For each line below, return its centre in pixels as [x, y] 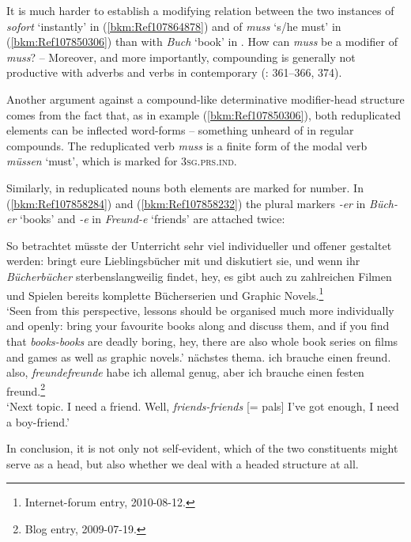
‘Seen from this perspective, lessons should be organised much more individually [200, 310]
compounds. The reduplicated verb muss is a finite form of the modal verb [187, 145]
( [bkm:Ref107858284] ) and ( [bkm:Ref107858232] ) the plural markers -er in [186, 203]
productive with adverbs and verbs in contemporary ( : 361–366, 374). [174, 72]
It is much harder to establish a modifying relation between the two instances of [200, 10]
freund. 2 [26, 389]
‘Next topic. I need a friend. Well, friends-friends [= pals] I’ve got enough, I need [203, 406]
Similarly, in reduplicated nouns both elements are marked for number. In [185, 187]
